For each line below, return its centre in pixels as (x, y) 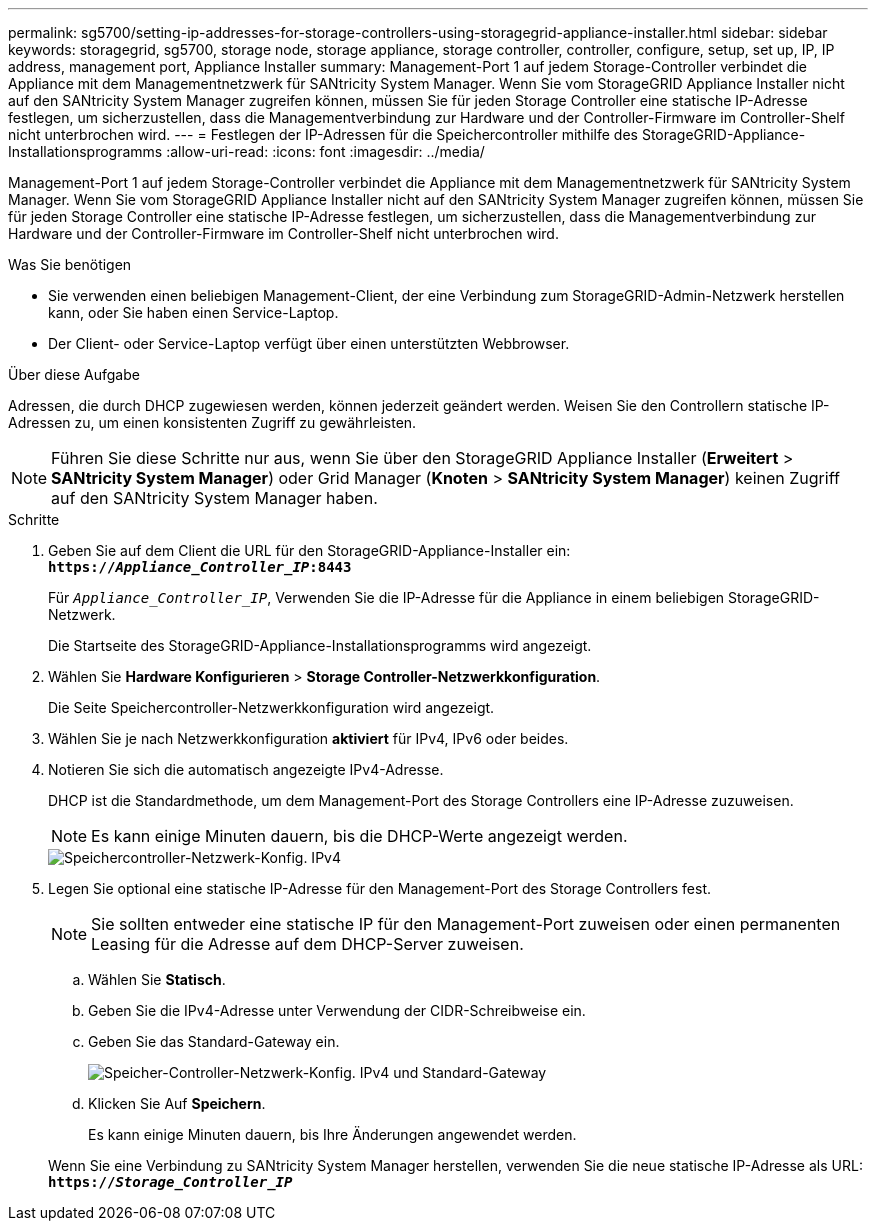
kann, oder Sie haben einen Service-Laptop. (193, 312)
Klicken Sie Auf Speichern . (177, 1103)
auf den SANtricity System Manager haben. (214, 498)
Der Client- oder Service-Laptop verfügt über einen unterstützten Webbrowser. (309, 343)
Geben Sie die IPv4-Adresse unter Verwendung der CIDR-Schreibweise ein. (337, 1010)
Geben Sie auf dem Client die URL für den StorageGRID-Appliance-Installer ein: (309, 550)
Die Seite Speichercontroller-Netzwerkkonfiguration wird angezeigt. (271, 707)
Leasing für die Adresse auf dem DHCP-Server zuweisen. (307, 944)
